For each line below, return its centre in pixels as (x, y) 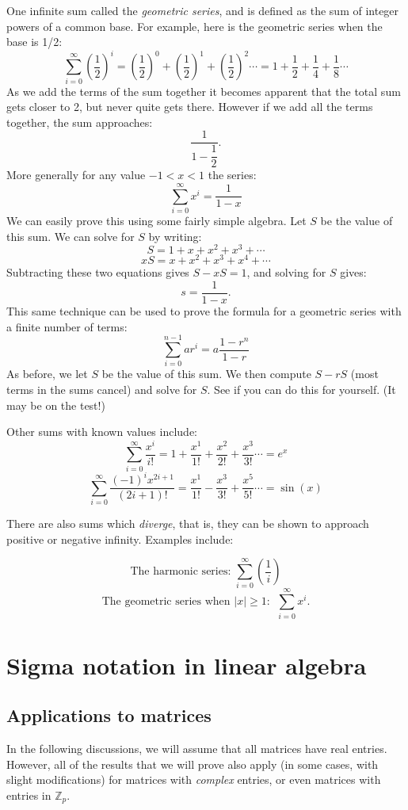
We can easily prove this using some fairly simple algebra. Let (156, 221)
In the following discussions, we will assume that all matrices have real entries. (197, 749)
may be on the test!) (56, 405)
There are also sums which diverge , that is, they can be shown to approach (188, 523)
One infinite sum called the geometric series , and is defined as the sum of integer (203, 10)
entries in (29, 795)
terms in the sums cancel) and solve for (102, 389)
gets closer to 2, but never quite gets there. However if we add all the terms (190, 107)
